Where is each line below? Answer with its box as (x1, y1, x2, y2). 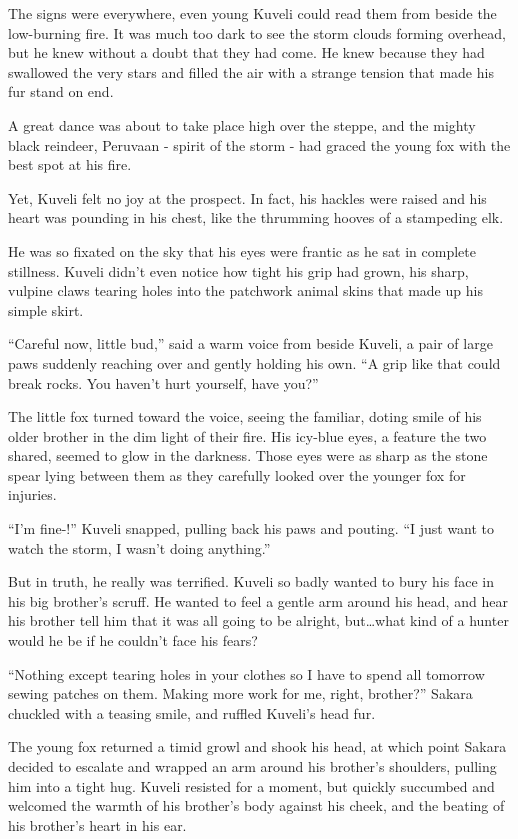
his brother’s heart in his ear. (8, 814, 187, 835)
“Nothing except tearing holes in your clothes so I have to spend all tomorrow (8, 663, 485, 684)
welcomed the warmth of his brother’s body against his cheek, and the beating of (8, 795, 505, 816)
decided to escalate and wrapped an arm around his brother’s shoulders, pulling (8, 756, 497, 776)
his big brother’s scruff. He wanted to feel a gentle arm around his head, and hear (8, 590, 508, 611)
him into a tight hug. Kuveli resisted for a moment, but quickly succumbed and (8, 775, 495, 796)
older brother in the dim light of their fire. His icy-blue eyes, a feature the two (8, 425, 487, 446)
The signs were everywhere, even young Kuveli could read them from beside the (8, 3, 497, 23)
